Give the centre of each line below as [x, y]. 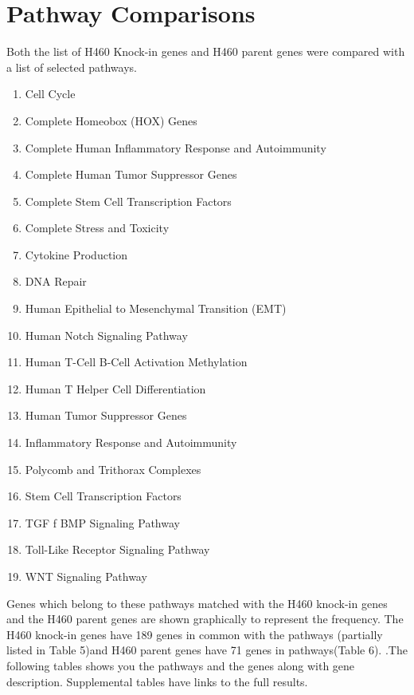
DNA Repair [56, 281]
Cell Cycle [50, 94]
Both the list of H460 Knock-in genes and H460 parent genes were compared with [206, 51]
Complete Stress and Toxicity [97, 228]
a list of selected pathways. [72, 67]
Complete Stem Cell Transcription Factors [128, 201]
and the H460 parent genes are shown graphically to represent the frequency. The [205, 619]
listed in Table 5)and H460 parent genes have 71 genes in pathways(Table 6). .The [207, 650]
